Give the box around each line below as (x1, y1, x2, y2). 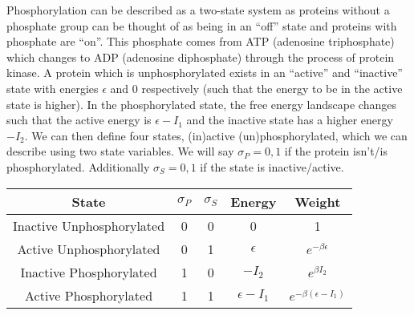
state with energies (6, 79, 99, 96)
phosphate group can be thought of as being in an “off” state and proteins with (6, 17, 397, 34)
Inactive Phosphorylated (20, 262, 157, 281)
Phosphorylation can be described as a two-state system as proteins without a (6, 2, 390, 18)
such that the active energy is (6, 111, 152, 128)
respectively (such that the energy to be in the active (141, 79, 403, 96)
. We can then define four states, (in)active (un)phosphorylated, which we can (24, 127, 408, 143)
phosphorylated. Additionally (6, 158, 150, 175)
